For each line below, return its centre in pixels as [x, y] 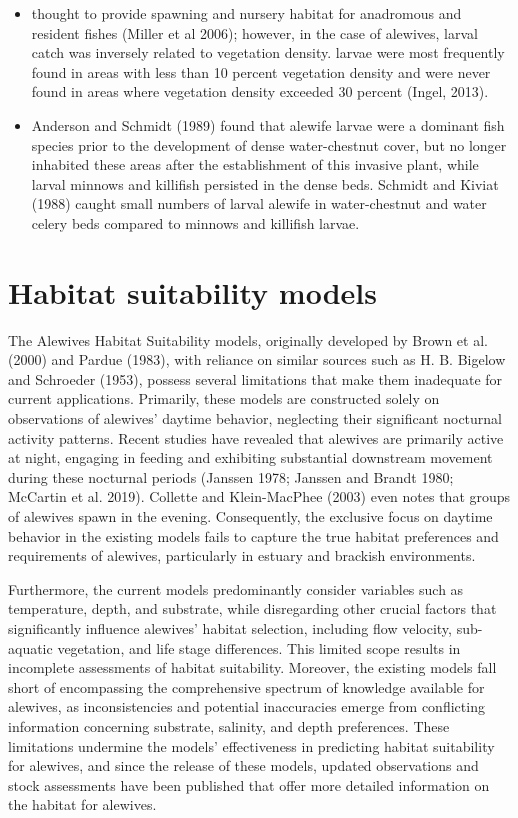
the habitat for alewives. [82, 804]
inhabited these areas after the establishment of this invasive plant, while [255, 164]
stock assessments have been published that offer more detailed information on [249, 784]
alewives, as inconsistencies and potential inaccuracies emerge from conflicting [246, 706]
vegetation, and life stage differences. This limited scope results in [259, 647]
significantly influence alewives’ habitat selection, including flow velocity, [230, 627]
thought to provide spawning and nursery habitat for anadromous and [246, 13]
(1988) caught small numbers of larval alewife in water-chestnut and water [259, 203]
